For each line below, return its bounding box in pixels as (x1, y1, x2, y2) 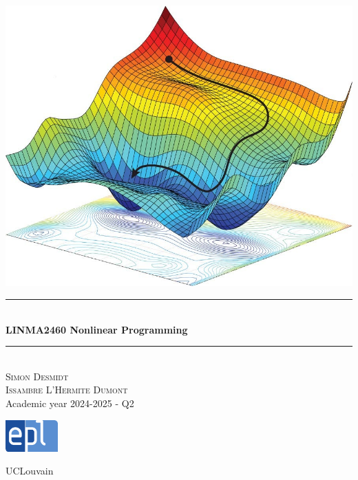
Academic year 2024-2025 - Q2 (6, 395, 134, 410)
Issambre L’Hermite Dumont (6, 382, 128, 397)
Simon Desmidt (6, 369, 69, 383)
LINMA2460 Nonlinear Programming (6, 322, 188, 336)
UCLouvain (6, 463, 54, 478)
